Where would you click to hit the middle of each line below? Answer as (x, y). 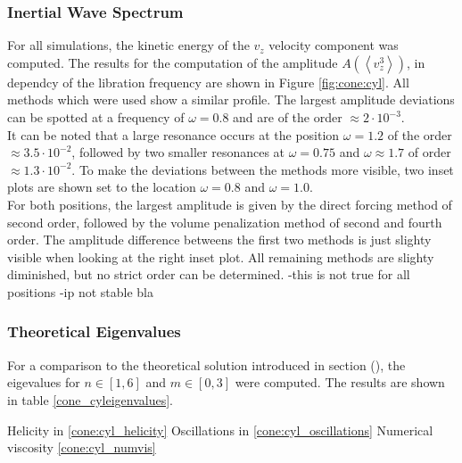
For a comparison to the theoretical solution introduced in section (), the (206, 364)
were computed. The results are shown (340, 382)
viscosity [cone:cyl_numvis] (82, 447)
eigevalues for (44, 382)
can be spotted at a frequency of (96, 117)
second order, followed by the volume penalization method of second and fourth (225, 222)
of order (429, 152)
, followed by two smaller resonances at (178, 152)
